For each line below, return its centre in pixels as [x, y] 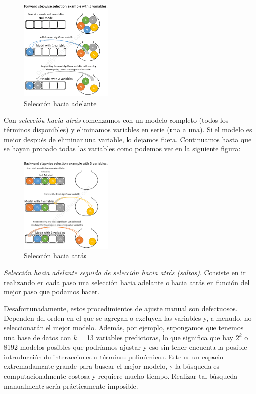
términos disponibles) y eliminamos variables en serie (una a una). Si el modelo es [128, 129]
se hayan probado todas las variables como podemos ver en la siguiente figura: [122, 149]
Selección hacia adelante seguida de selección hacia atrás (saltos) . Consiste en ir [125, 272]
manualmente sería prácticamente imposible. [71, 385]
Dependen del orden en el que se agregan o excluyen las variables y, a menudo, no [128, 318]
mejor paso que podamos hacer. [52, 292]
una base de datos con [38, 337]
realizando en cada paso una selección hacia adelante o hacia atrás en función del [127, 282]
